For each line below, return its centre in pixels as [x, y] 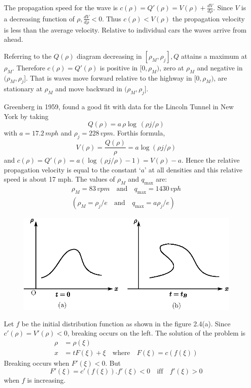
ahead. [14, 39]
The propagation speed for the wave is [61, 7]
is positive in [119, 67]
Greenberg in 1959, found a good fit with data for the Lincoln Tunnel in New [119, 107]
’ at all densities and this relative [193, 169]
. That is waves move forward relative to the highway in [109, 77]
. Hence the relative [210, 160]
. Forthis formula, [139, 133]
